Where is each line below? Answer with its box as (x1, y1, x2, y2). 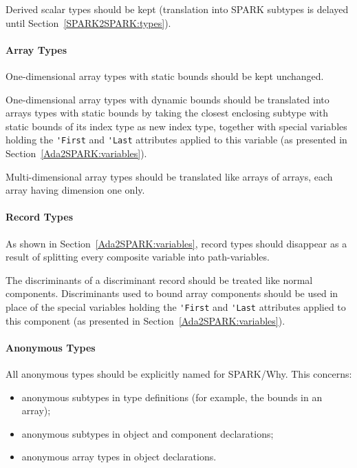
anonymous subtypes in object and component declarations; (21, 426, 274, 440)
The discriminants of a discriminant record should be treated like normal (6, 272, 313, 287)
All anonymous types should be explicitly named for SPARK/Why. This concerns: (6, 367, 352, 381)
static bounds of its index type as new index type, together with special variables (6, 119, 347, 133)
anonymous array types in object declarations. (21, 449, 217, 464)
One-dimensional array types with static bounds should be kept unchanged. (6, 68, 324, 83)
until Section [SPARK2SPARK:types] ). (6, 15, 171, 30)
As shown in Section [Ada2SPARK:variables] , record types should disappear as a (6, 236, 347, 250)
